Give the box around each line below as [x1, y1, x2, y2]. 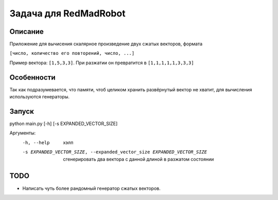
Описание [9, 27, 44, 36]
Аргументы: [9, 130, 36, 136]
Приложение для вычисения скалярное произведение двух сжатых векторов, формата [9, 41, 203, 47]
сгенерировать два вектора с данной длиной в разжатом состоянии [63, 156, 214, 162]
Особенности [9, 73, 56, 82]
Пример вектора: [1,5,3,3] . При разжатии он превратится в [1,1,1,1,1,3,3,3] [9, 59, 194, 66]
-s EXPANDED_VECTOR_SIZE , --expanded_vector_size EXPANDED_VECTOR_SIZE [22, 149, 207, 155]
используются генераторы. [9, 94, 69, 100]
